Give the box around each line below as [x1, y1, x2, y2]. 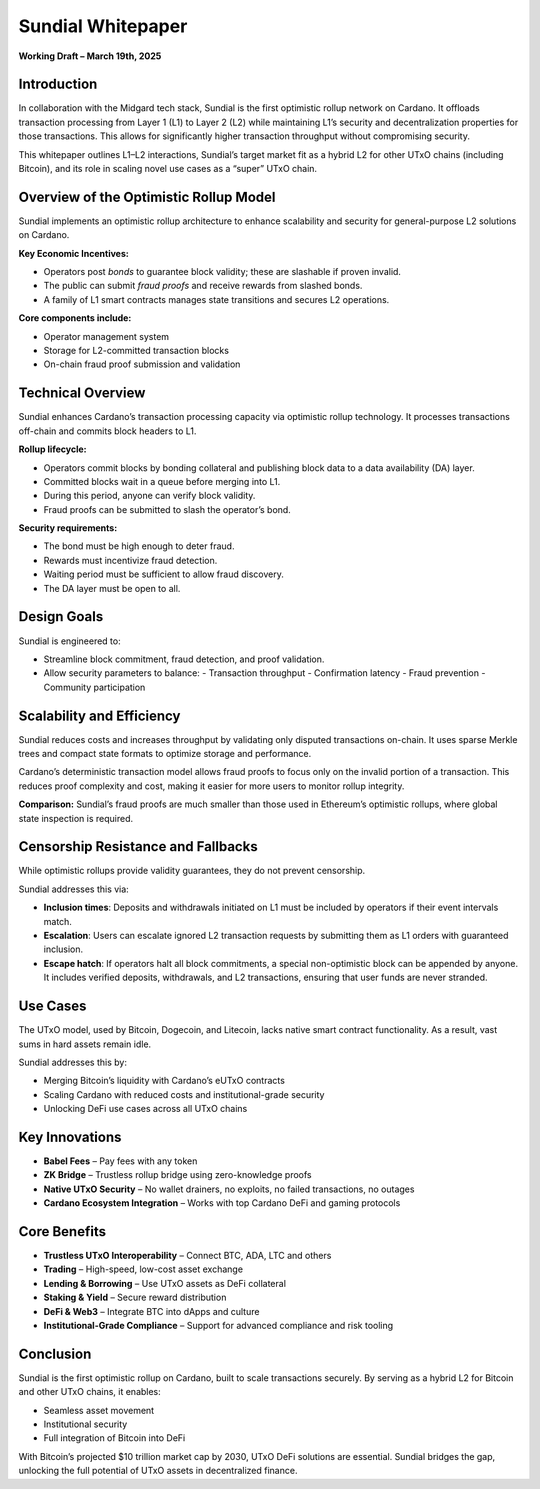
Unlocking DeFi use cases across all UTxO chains [43, 1103, 248, 1115]
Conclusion [18, 1345, 92, 1362]
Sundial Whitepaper [18, 15, 188, 37]
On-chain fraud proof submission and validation [43, 358, 241, 370]
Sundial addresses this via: [18, 883, 129, 895]
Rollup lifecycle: [18, 443, 87, 455]
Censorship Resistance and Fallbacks [18, 838, 259, 855]
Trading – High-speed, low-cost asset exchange [43, 1263, 244, 1275]
